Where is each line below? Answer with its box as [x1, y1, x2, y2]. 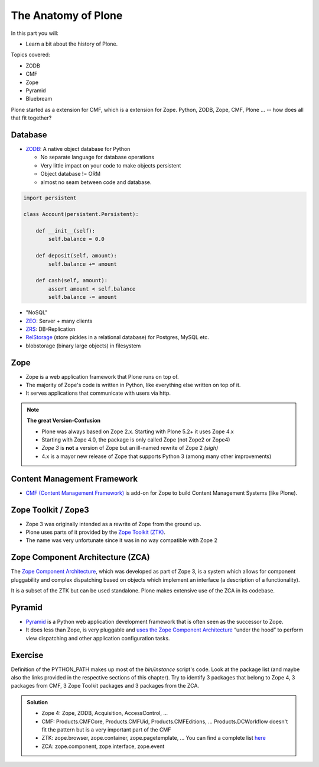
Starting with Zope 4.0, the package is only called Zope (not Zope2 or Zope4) [41, 436, 230, 443]
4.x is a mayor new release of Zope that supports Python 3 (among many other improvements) [41, 453, 272, 460]
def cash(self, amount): [35, 277, 108, 284]
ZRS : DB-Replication [25, 326, 76, 333]
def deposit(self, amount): [35, 252, 118, 259]
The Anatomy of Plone [11, 9, 123, 22]
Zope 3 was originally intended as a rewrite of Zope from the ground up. [25, 520, 201, 527]
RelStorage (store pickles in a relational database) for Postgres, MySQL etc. [25, 334, 209, 341]
